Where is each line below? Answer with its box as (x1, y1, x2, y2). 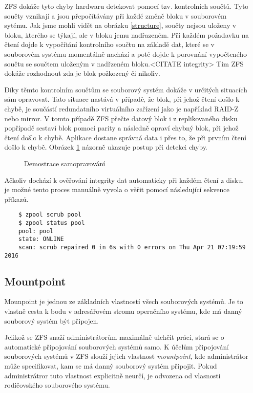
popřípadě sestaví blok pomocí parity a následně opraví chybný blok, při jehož (4, 123, 239, 133)
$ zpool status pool (18, 219, 85, 226)
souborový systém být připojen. (4, 315, 99, 326)
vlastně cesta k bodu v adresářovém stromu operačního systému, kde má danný (4, 306, 242, 316)
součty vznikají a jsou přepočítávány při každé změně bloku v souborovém (4, 10, 227, 21)
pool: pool (18, 227, 54, 235)
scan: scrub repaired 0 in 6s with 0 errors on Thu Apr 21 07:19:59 (18, 243, 246, 251)
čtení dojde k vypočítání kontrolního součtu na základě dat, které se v (4, 39, 214, 49)
